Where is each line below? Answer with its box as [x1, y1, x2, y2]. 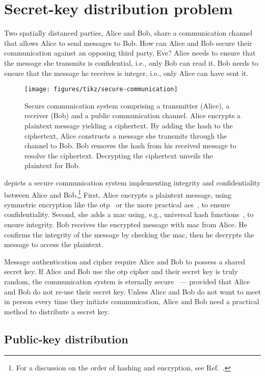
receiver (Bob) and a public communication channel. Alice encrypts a [24, 110, 241, 121]
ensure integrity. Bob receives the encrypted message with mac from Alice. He [4, 219, 248, 229]
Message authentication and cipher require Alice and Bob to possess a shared [4, 256, 245, 266]
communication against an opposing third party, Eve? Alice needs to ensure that [4, 47, 256, 58]
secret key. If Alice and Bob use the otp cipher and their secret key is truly [4, 266, 238, 277]
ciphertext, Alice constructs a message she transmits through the [24, 130, 227, 141]
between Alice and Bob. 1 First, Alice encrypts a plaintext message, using [4, 187, 232, 200]
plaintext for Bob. [24, 160, 81, 171]
